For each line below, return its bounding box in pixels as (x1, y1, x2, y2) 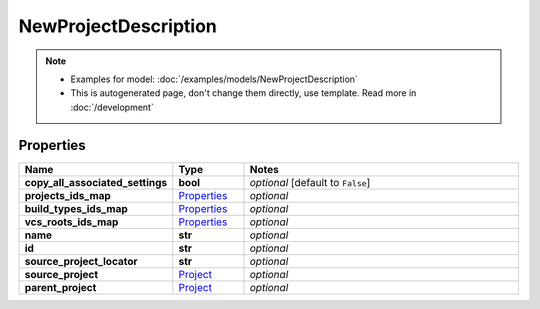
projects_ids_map (24, 188, 112, 202)
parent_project (24, 280, 97, 294)
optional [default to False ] (249, 175, 371, 189)
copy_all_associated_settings (24, 175, 168, 189)
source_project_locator (24, 254, 139, 268)
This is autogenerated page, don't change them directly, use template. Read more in (70, 87, 417, 99)
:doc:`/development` (70, 101, 154, 113)
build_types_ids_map (24, 201, 129, 215)
